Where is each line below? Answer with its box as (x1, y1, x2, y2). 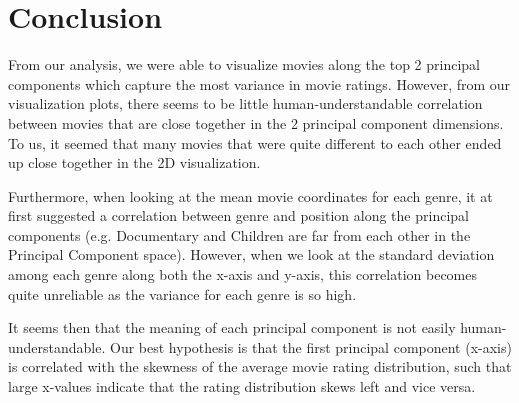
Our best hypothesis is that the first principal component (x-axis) (110, 336, 512, 357)
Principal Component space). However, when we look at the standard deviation (8, 244, 495, 265)
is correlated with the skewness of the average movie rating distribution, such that (8, 356, 512, 377)
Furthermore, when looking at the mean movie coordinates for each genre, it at (8, 185, 493, 206)
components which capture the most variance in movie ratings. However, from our (8, 73, 511, 94)
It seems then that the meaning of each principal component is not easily (8, 317, 456, 338)
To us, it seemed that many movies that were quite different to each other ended (8, 132, 502, 153)
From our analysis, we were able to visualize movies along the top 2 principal (8, 54, 480, 75)
